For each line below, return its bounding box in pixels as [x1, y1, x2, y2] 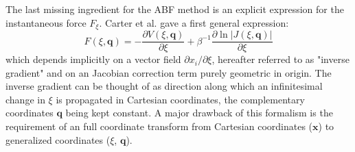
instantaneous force [5, 15, 87, 29]
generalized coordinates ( [5, 132, 111, 147]
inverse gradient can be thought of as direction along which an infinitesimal [5, 79, 323, 93]
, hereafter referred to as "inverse [211, 52, 350, 66]
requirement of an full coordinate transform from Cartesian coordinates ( [5, 119, 313, 134]
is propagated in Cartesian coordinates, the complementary [56, 92, 305, 106]
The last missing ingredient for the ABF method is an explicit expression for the [5, 2, 344, 16]
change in [5, 92, 45, 106]
